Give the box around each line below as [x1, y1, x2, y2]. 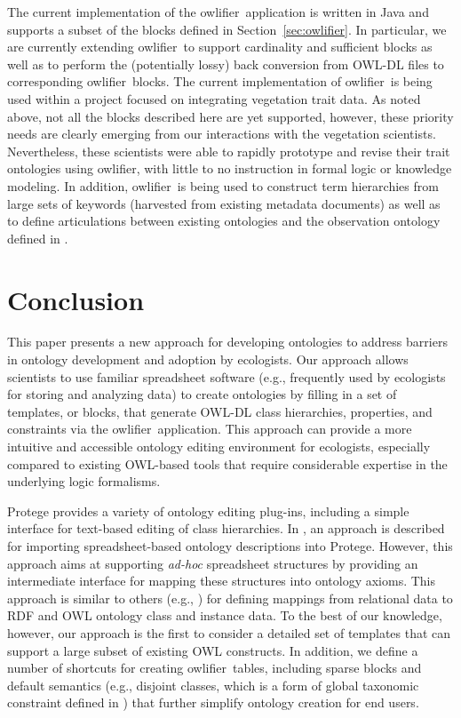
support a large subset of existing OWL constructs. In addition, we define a [7, 641, 418, 659]
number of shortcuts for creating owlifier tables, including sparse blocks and [7, 658, 422, 677]
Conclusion [7, 281, 145, 317]
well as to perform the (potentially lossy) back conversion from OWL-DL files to [7, 54, 444, 73]
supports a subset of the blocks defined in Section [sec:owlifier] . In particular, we [7, 20, 447, 38]
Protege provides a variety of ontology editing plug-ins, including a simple [7, 501, 409, 520]
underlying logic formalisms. [7, 472, 161, 491]
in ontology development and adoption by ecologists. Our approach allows [7, 350, 409, 369]
